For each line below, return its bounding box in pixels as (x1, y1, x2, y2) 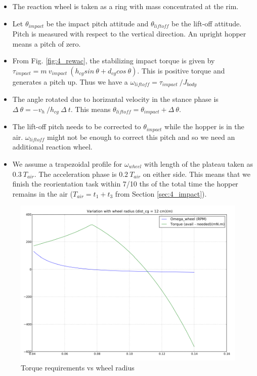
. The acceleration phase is (34, 168, 117, 179)
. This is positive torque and (137, 65, 225, 76)
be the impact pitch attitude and (46, 18, 149, 28)
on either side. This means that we (143, 168, 250, 179)
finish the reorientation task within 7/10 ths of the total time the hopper (12, 178, 238, 189)
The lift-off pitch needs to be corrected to (12, 121, 141, 132)
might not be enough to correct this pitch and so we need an (47, 131, 235, 142)
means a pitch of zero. (12, 38, 81, 49)
